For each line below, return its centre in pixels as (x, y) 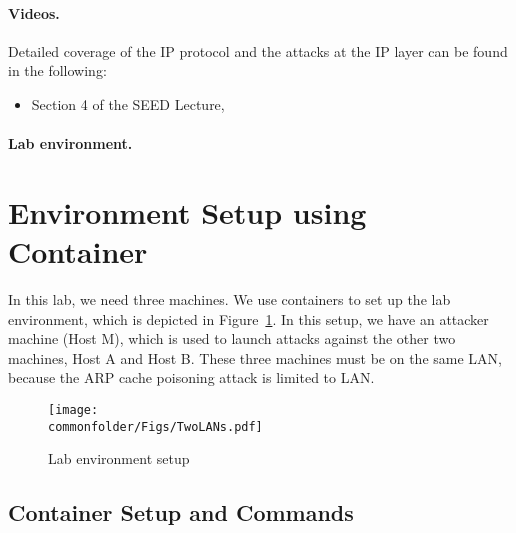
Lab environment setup (119, 458)
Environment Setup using (187, 211)
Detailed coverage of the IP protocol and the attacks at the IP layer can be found (258, 50)
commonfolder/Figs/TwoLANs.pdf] (155, 426)
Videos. (34, 12)
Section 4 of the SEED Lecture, (128, 103)
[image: (73, 410)
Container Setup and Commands (181, 512)
